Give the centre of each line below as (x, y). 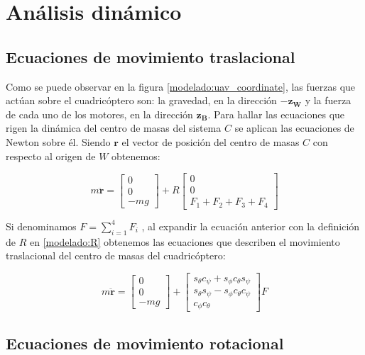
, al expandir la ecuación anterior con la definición (251, 226)
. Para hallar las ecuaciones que (276, 114)
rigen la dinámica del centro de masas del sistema (114, 128)
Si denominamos (41, 226)
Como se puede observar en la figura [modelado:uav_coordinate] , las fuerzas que (181, 86)
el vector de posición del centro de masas (211, 141)
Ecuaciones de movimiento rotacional (145, 343)
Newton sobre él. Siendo (58, 141)
